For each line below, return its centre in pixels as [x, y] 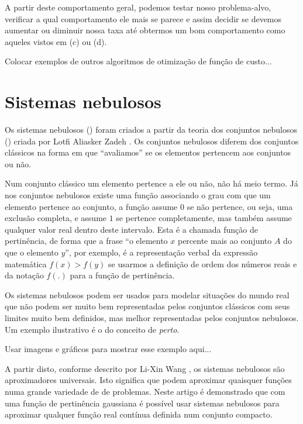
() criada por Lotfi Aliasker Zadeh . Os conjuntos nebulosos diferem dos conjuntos [152, 141]
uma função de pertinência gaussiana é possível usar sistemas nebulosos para [142, 403]
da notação [24, 275]
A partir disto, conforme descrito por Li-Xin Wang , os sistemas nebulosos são [145, 368]
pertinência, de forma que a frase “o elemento [86, 241]
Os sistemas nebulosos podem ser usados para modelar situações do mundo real [147, 294]
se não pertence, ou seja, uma [240, 206]
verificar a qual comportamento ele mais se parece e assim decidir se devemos [143, 18]
